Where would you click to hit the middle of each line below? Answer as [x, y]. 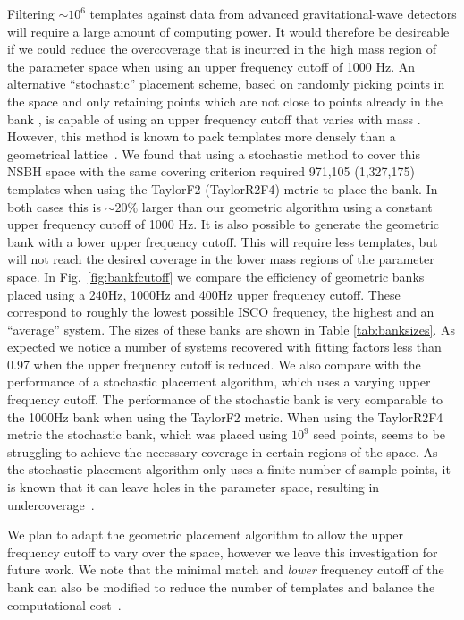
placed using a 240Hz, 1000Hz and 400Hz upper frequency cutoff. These [204, 294]
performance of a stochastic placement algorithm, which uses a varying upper [219, 382]
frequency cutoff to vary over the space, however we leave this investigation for [223, 552]
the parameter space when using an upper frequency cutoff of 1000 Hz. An [211, 66]
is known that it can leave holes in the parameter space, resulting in [194, 487]
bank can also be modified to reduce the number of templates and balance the [221, 587]
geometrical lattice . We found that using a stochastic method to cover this [214, 153]
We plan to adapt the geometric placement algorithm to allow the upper [206, 535]
